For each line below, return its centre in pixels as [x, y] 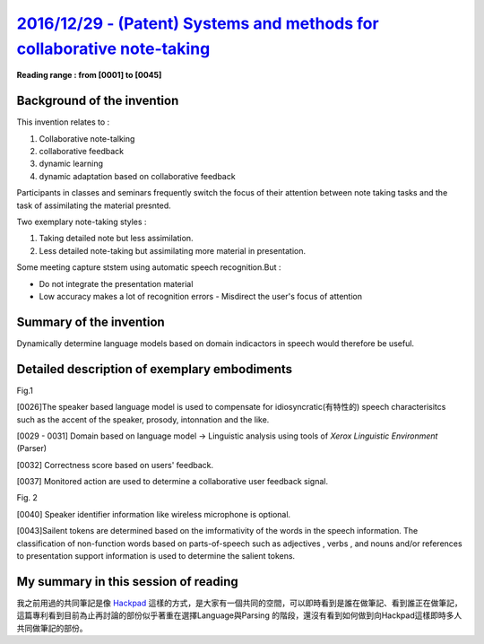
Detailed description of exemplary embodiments [155, 369]
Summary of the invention [91, 322]
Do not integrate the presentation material [116, 283]
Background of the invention [98, 101]
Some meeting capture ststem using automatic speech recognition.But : [149, 267]
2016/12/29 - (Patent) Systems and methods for [198, 23]
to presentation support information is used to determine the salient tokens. [156, 556]
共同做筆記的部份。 [52, 628]
